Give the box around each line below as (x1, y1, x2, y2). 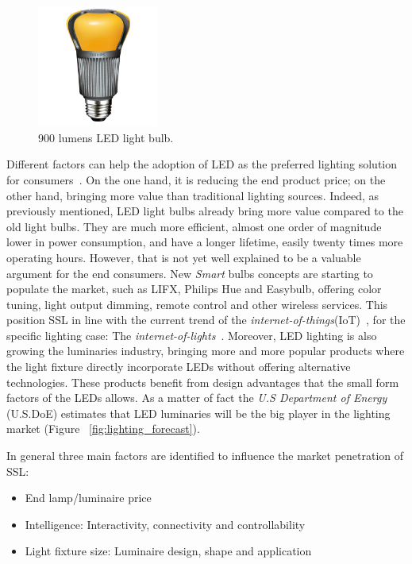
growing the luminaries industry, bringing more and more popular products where (6, 342, 405, 359)
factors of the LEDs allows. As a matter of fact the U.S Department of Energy (6, 389, 387, 406)
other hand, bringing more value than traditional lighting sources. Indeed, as (6, 187, 379, 203)
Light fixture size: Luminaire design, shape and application (25, 543, 312, 559)
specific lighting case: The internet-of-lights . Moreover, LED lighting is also (6, 326, 377, 343)
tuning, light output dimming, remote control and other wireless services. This (6, 296, 388, 312)
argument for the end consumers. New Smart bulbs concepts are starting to (6, 265, 373, 281)
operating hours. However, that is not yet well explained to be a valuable (6, 249, 361, 265)
